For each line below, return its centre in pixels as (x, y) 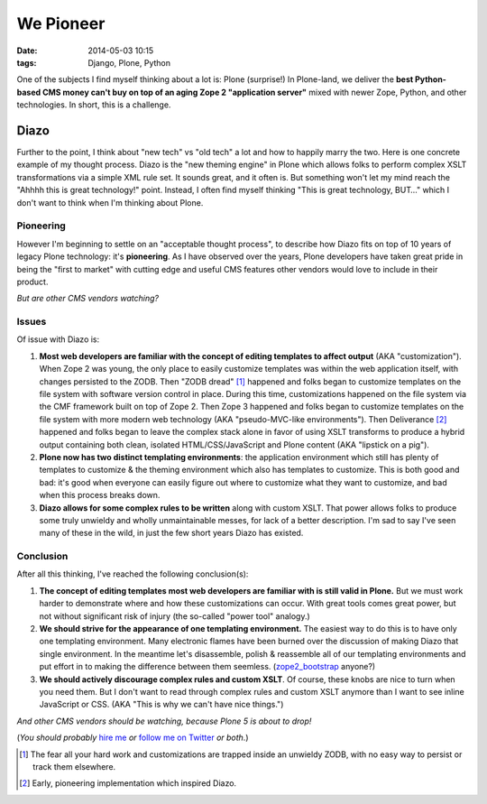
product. (32, 282)
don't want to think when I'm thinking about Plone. (110, 202)
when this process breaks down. (100, 495)
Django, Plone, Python (129, 62)
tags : (27, 62)
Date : (27, 51)
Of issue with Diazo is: (58, 339)
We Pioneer (61, 23)
